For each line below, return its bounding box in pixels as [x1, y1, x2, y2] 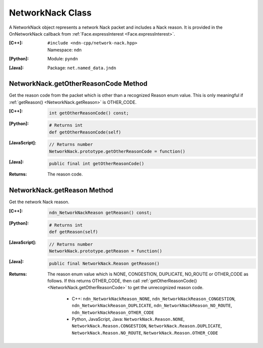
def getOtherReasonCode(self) [49, 129, 121, 135]
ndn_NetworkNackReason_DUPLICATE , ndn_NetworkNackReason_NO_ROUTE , [72, 303, 232, 309]
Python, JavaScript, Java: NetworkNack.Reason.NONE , [72, 316, 185, 322]
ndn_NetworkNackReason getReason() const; [49, 210, 152, 215]
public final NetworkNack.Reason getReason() [49, 261, 160, 266]
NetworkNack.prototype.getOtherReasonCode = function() [49, 149, 186, 154]
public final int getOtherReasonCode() [49, 161, 145, 167]
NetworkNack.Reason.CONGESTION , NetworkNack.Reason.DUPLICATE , [72, 323, 222, 329]
